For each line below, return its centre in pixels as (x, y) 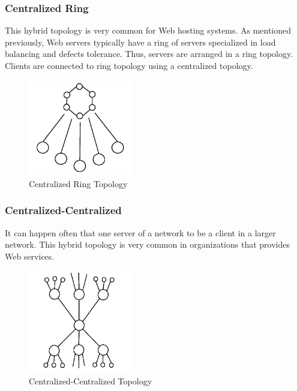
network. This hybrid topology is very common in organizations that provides (147, 244)
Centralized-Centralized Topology (91, 381)
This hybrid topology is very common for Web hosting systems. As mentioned (148, 30)
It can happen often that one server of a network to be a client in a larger (140, 232)
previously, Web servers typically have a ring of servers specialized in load (140, 42)
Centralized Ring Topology (78, 183)
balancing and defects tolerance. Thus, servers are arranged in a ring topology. (149, 54)
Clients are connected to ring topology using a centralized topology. (129, 65)
